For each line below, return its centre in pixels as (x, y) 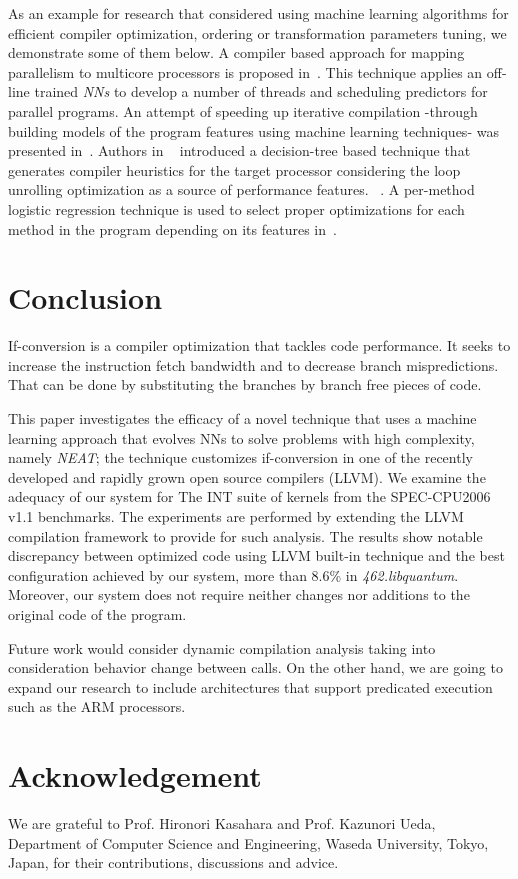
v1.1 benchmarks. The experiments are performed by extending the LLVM (236, 516)
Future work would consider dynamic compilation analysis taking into (222, 647)
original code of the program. (97, 613)
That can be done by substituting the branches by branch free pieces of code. (245, 384)
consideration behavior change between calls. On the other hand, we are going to (255, 667)
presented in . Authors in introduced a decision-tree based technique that (239, 150)
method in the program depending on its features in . (172, 228)
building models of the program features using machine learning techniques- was (253, 130)
